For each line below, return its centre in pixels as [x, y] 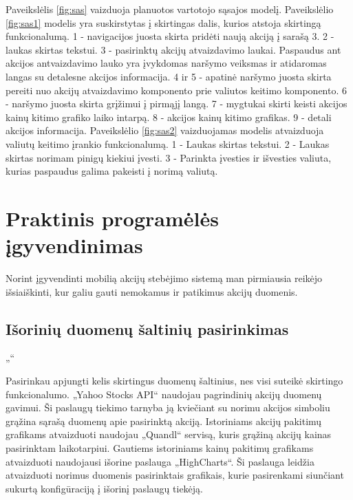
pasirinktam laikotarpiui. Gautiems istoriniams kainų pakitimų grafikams [160, 447]
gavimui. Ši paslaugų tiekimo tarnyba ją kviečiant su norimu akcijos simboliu [168, 407]
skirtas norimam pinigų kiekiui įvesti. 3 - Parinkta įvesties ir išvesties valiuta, [169, 157]
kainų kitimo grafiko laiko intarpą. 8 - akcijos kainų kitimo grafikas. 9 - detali [169, 117]
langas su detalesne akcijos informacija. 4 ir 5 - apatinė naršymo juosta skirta [169, 76]
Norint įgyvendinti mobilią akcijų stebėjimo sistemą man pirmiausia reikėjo [164, 278]
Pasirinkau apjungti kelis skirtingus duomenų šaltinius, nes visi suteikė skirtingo [174, 381]
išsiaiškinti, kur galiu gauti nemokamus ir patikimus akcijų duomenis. [152, 291]
